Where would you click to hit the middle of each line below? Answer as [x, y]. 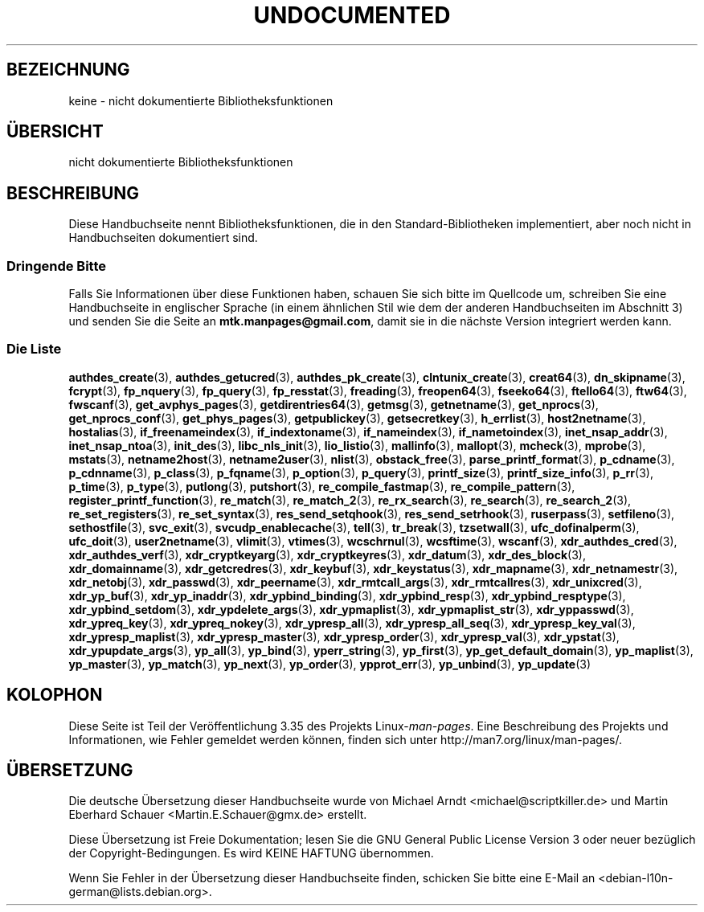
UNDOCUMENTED [352, 15]
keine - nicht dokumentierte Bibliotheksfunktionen [201, 100]
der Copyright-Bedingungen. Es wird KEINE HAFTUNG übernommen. [251, 853]
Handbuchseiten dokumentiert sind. [163, 238]
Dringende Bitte [57, 266]
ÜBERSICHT [55, 132]
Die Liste [34, 349]
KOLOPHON [55, 695]
